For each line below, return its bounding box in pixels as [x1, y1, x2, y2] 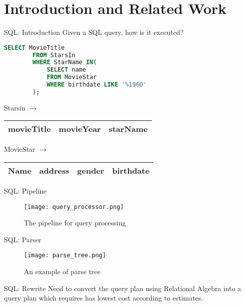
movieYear [58, 123, 101, 135]
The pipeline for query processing [24, 217, 126, 228]
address [39, 165, 70, 177]
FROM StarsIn [32, 51, 76, 59]
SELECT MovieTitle [4, 44, 65, 51]
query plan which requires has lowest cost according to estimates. [4, 293, 203, 303]
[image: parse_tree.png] [24, 252, 106, 259]
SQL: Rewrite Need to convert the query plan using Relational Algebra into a [4, 283, 242, 293]
